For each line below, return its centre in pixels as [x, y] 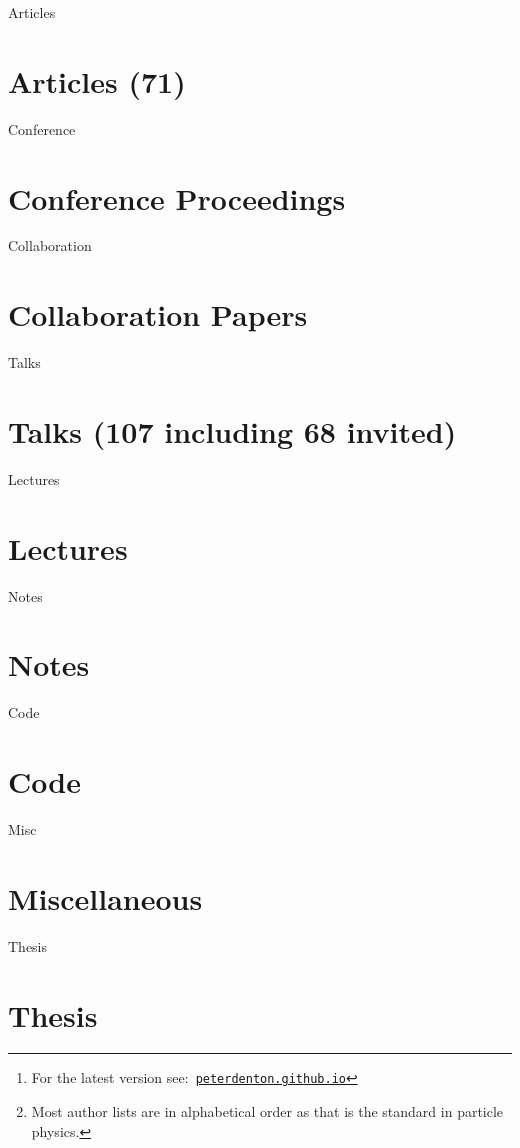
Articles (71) [97, 80]
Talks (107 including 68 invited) [232, 430]
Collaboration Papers [158, 314]
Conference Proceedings [177, 197]
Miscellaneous [105, 897]
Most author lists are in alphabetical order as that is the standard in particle [267, 1111]
